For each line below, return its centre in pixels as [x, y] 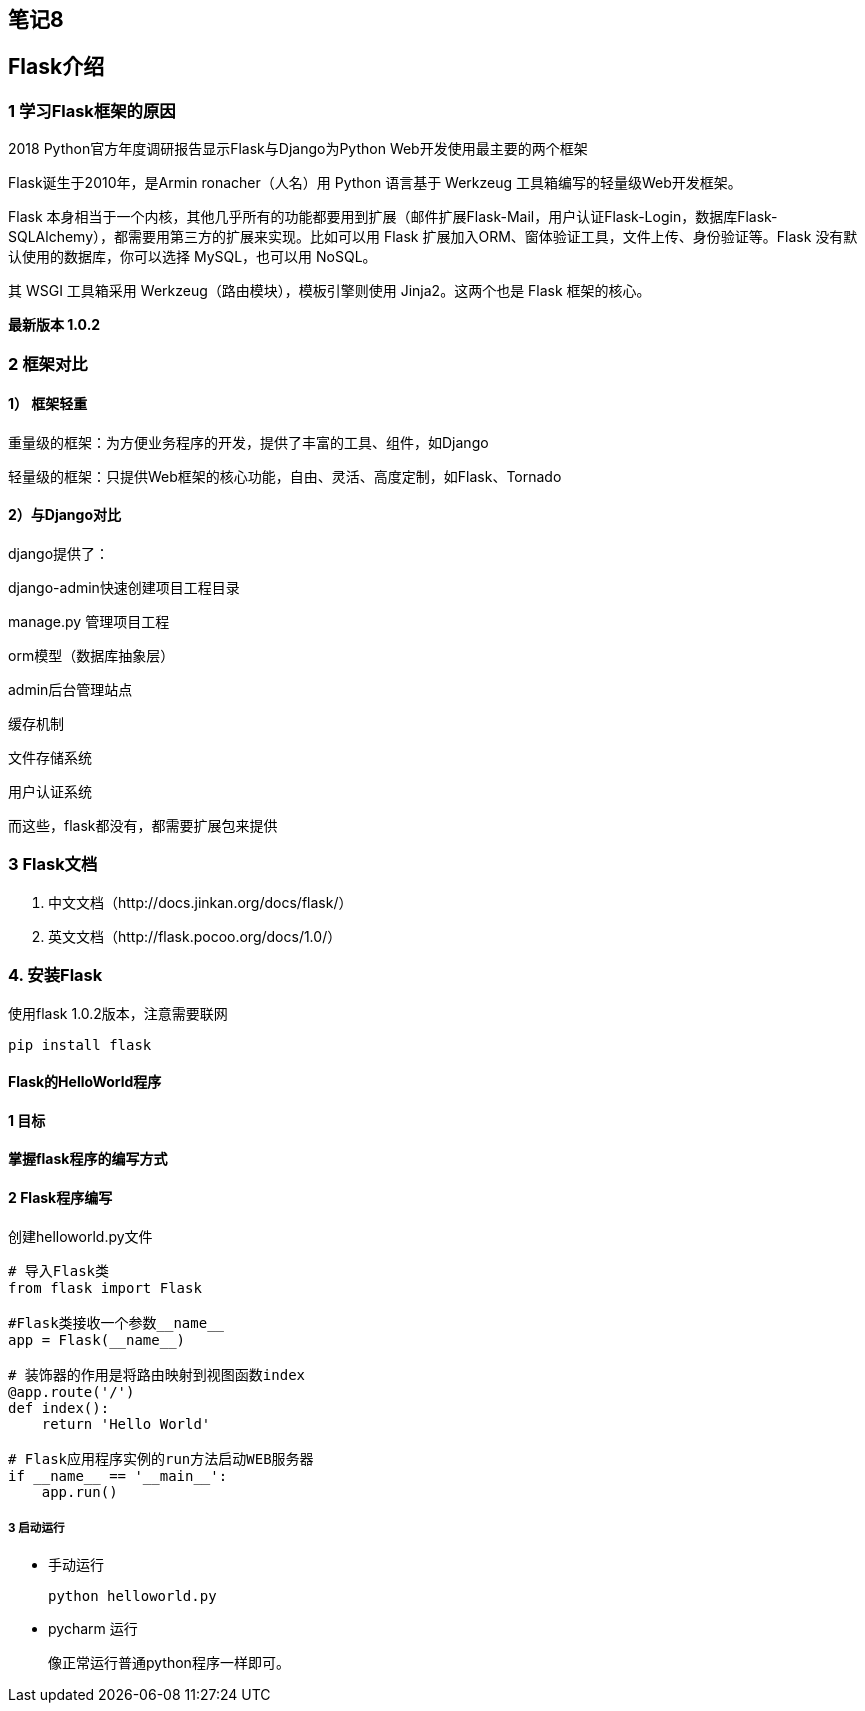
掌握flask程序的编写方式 [88, 1159]
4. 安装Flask [55, 975]
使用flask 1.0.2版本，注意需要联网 [118, 1013]
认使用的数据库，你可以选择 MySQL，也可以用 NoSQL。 [192, 257]
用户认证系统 [50, 792]
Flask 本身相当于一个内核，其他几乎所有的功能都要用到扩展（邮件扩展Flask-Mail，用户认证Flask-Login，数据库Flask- [393, 217]
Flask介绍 [56, 67]
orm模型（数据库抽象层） [91, 656]
